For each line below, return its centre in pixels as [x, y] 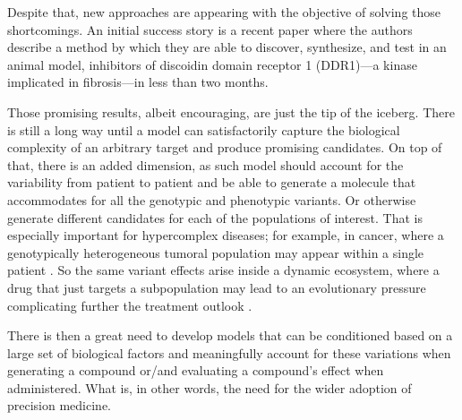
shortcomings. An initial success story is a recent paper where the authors [210, 29]
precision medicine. [60, 405]
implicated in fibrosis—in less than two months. [138, 82]
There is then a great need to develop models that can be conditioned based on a [230, 335]
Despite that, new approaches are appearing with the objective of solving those [224, 12]
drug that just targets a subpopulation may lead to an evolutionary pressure [217, 287]
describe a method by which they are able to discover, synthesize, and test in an [227, 47]
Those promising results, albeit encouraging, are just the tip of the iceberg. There [231, 111]
